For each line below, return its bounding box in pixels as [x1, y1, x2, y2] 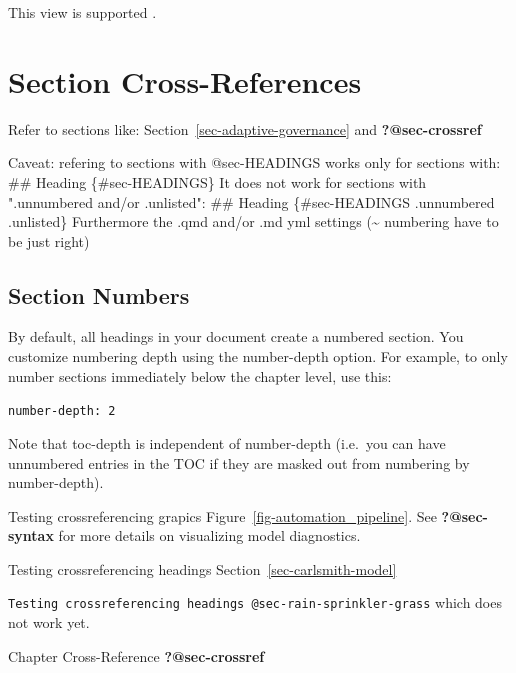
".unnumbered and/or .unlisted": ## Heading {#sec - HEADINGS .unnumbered [8, 191, 495, 212]
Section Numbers [8, 279, 190, 310]
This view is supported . [8, 2, 157, 22]
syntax [8, 525, 54, 546]
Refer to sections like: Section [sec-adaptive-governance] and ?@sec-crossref [8, 118, 482, 139]
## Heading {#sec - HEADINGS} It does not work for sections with [8, 171, 427, 192]
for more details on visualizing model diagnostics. [58, 525, 361, 546]
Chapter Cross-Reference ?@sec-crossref [8, 645, 265, 666]
